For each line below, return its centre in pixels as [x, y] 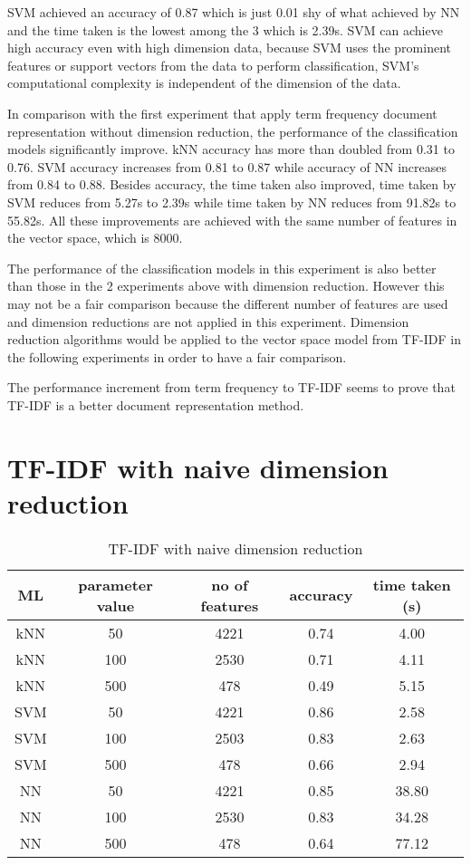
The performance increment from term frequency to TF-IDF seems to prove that [231, 387]
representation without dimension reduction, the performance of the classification [233, 131]
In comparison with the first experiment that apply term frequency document [222, 113]
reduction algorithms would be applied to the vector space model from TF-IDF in [235, 339]
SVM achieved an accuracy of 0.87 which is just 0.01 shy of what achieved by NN [234, 12]
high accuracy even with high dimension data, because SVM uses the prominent [229, 48]
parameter [115, 584]
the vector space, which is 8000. [95, 238]
